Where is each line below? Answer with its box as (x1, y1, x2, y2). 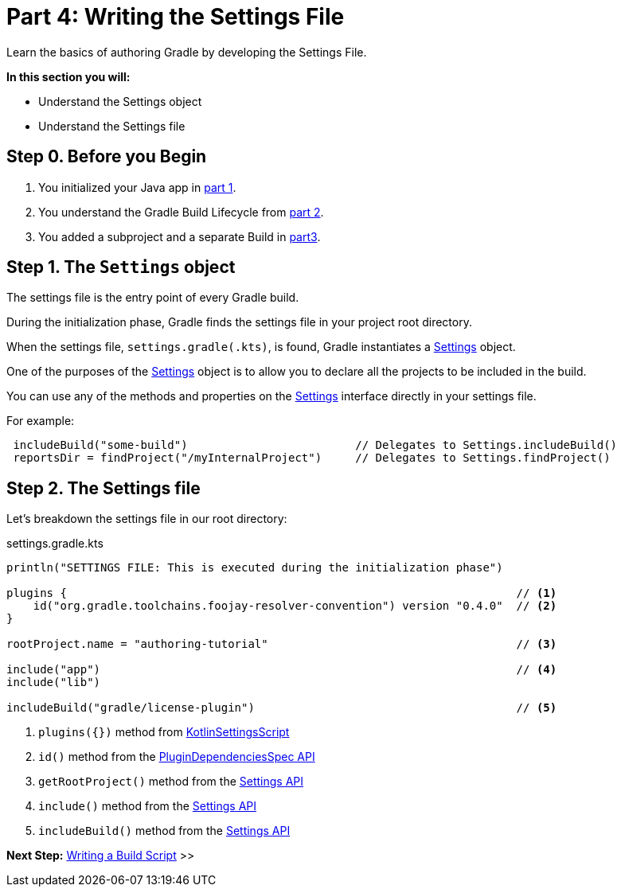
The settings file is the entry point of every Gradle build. (6, 291, 299, 305)
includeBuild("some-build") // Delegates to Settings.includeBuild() (13, 439, 618, 452)
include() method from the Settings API (38, 799, 257, 813)
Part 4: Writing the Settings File (6, 3, 345, 30)
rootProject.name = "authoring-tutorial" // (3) (6, 638, 557, 651)
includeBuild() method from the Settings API (38, 824, 291, 838)
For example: (6, 414, 75, 428)
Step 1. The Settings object (6, 257, 236, 278)
